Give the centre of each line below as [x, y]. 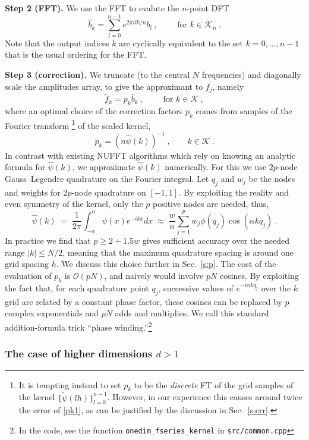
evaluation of [28, 275]
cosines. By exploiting [259, 275]
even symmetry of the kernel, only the [74, 204]
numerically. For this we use [216, 167]
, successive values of [196, 288]
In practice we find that [48, 241]
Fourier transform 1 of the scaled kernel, [78, 124]
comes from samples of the [244, 110]
